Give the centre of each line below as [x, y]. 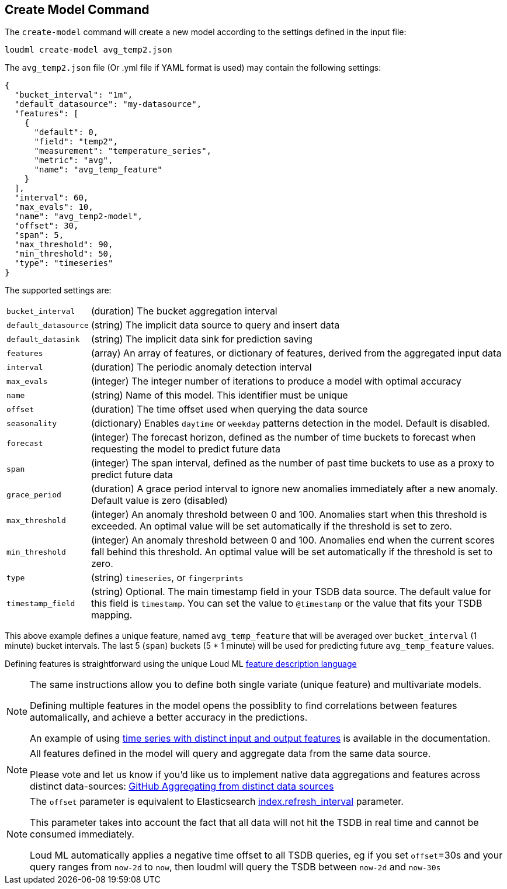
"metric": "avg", [74, 160]
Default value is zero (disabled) [159, 501]
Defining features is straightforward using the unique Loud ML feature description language [181, 664]
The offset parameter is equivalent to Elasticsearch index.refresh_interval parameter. [217, 802]
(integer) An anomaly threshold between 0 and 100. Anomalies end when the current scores [293, 540]
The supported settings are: [58, 290]
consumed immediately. [82, 834]
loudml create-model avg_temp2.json [88, 50]
